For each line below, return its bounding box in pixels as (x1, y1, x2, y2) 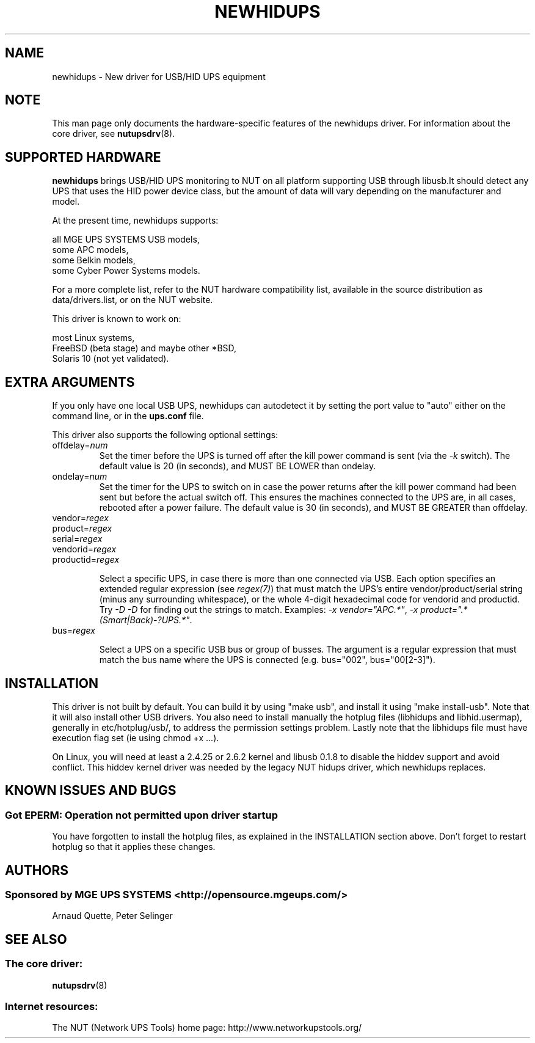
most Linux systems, (52, 332, 135, 343)
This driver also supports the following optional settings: (52, 430, 278, 441)
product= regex (52, 523, 112, 534)
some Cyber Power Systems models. (52, 265, 200, 276)
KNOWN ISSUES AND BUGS (5, 783, 177, 799)
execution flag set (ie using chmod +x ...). (52, 732, 219, 743)
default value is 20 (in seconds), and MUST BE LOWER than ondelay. (99, 461, 376, 472)
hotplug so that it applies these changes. (52, 841, 216, 852)
